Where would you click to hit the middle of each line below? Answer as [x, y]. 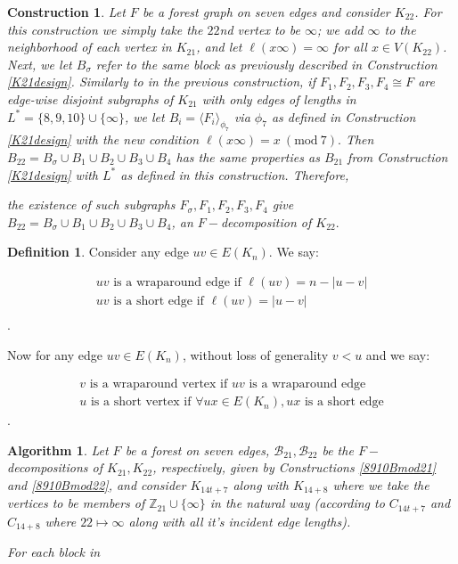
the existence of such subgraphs [91, 204]
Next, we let [40, 64]
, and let [219, 47]
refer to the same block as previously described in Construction [266, 64]
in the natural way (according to [297, 503]
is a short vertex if [141, 402]
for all [350, 47]
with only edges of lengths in [279, 98]
